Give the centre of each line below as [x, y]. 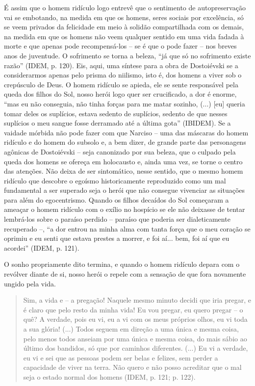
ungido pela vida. [30, 283]
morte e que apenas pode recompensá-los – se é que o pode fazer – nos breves [120, 46]
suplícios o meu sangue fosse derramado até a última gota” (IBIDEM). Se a [117, 123]
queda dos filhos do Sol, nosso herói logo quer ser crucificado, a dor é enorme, [120, 94]
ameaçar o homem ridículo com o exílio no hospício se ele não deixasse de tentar [125, 209]
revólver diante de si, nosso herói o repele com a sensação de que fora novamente [125, 274]
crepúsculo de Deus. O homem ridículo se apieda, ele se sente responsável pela [121, 84]
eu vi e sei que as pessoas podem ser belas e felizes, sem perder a [121, 357]
